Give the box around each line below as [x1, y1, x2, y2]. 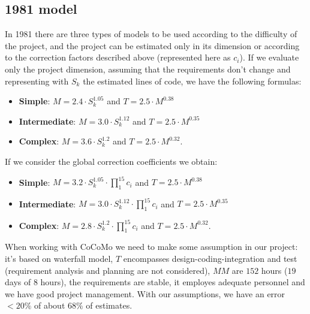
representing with [5, 74, 69, 87]
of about [34, 299, 65, 312]
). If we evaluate [239, 51, 299, 64]
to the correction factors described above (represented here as [5, 51, 231, 64]
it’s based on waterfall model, [5, 252, 113, 265]
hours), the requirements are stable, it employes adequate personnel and [40, 276, 305, 288]
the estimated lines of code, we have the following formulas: [83, 74, 302, 87]
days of [5, 276, 31, 288]
